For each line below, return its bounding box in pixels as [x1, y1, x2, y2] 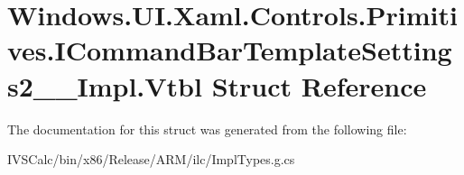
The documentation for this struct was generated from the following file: [7, 119, 407, 138]
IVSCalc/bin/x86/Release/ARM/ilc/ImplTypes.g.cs [7, 150, 295, 169]
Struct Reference [211, 67, 427, 104]
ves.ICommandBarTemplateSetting [7, 32, 452, 69]
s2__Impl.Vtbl [7, 67, 202, 104]
